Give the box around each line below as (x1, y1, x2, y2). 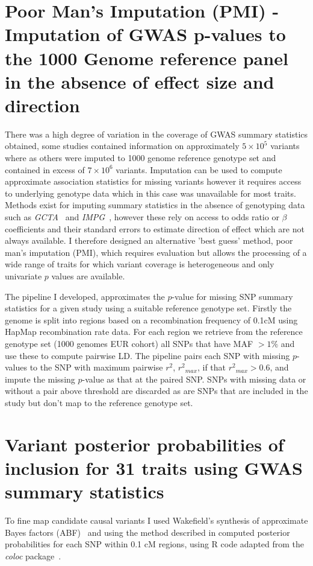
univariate (5, 270, 42, 282)
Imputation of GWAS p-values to (5, 22, 286, 46)
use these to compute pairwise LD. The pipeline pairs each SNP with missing (5, 349, 290, 361)
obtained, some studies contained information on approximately (5, 139, 240, 152)
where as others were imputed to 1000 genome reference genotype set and (5, 151, 276, 164)
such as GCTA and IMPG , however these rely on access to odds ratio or (5, 211, 279, 223)
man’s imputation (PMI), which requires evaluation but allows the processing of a (5, 246, 307, 258)
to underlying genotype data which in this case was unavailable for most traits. (5, 186, 296, 199)
